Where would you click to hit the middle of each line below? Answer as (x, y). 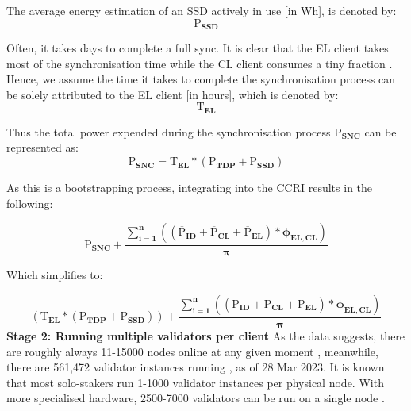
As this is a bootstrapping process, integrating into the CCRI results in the (190, 188)
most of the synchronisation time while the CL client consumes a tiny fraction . (200, 63)
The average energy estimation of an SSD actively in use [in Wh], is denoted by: (202, 10)
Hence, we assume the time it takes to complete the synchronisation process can (201, 79)
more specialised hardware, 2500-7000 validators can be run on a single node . (196, 398)
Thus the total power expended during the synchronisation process (169, 131)
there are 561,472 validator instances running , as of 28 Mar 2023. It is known (196, 367)
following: (30, 203)
